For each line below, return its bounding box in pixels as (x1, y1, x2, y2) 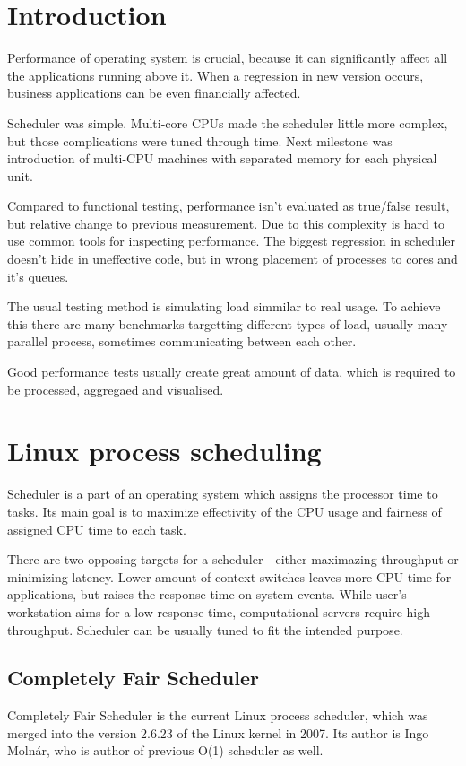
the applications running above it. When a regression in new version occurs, (7, 65, 424, 84)
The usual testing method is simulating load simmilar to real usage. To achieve (7, 297, 441, 316)
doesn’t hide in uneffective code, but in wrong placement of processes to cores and (7, 249, 458, 268)
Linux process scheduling (7, 432, 322, 469)
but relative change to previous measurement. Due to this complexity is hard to (7, 213, 444, 232)
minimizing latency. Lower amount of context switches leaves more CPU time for (7, 567, 452, 586)
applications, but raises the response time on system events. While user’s (7, 585, 407, 604)
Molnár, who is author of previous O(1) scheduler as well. (7, 741, 324, 760)
